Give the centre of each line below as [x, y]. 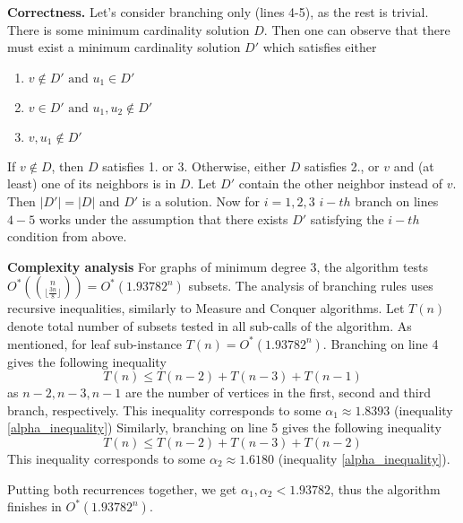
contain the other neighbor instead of [340, 183]
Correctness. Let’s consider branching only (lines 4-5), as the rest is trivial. [218, 12]
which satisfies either [320, 47]
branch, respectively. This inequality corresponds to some [164, 410]
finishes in [34, 506]
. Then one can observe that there [357, 29]
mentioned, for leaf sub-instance [95, 343]
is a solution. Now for [201, 200]
